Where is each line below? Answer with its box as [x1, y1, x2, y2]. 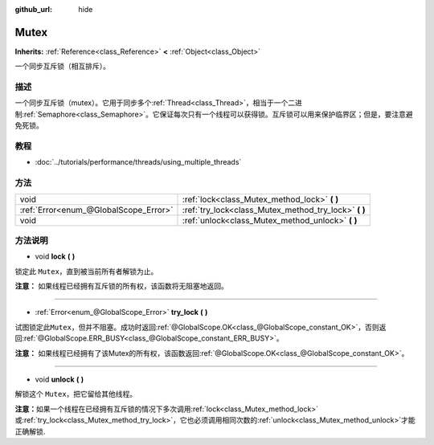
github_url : [14, 5, 52, 14]
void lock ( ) [35, 251, 76, 261]
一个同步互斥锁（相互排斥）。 [14, 61, 110, 71]
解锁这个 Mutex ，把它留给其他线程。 [14, 390, 137, 399]
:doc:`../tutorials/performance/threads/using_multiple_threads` [35, 157, 242, 167]
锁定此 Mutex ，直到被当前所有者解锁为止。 [14, 266, 158, 276]
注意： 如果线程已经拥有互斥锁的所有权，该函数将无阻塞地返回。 [14, 281, 228, 291]
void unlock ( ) [35, 374, 84, 384]
